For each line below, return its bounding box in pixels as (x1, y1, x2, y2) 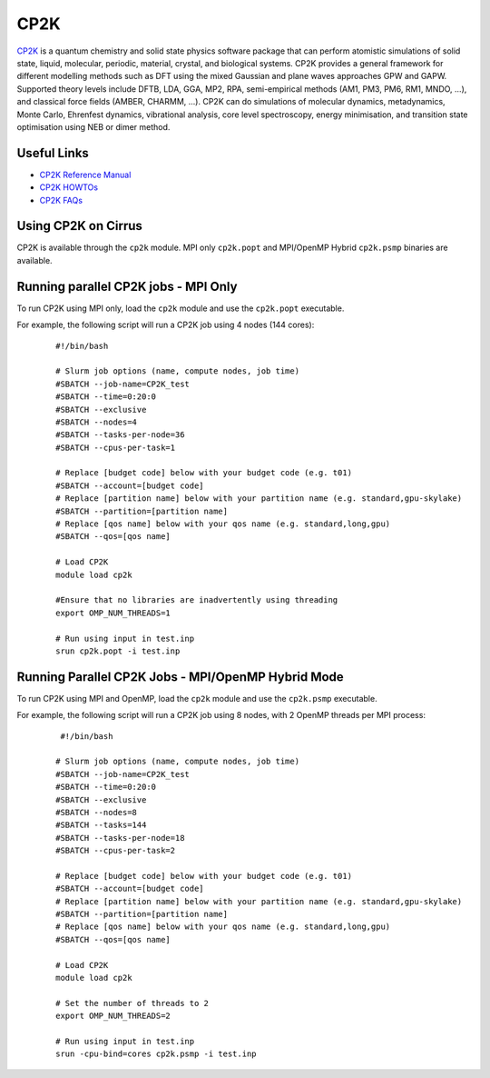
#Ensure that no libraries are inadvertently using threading (55, 595, 338, 605)
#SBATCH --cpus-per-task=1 (55, 442, 176, 453)
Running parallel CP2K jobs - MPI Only (16, 278, 238, 294)
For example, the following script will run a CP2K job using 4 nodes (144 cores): (16, 319, 315, 331)
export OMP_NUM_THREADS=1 (55, 607, 171, 618)
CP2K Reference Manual (39, 169, 132, 180)
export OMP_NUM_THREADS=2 (55, 1011, 171, 1022)
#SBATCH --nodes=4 (55, 416, 138, 427)
